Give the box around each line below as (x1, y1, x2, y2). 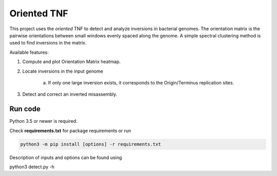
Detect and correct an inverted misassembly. (22, 91, 117, 97)
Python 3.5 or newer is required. (9, 118, 78, 124)
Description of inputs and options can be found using (9, 154, 122, 161)
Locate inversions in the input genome (22, 68, 104, 74)
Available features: (9, 49, 49, 55)
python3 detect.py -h (9, 164, 55, 170)
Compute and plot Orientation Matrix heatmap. (22, 59, 121, 65)
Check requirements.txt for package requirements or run (9, 127, 131, 134)
